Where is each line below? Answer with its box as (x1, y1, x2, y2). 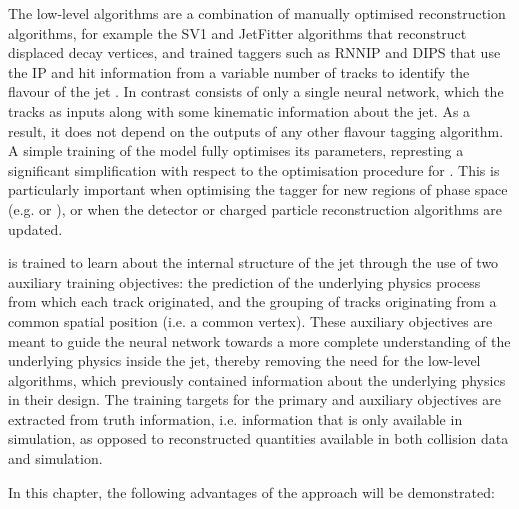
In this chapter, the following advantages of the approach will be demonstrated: (8, 481, 495, 502)
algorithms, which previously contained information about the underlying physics (8, 369, 506, 390)
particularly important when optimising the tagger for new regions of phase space (8, 179, 508, 200)
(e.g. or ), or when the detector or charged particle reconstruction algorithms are (8, 198, 503, 219)
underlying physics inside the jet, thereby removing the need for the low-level (8, 350, 481, 371)
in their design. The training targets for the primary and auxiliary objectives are (8, 389, 501, 410)
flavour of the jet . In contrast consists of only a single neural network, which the (8, 81, 504, 102)
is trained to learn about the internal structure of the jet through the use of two (8, 252, 499, 273)
